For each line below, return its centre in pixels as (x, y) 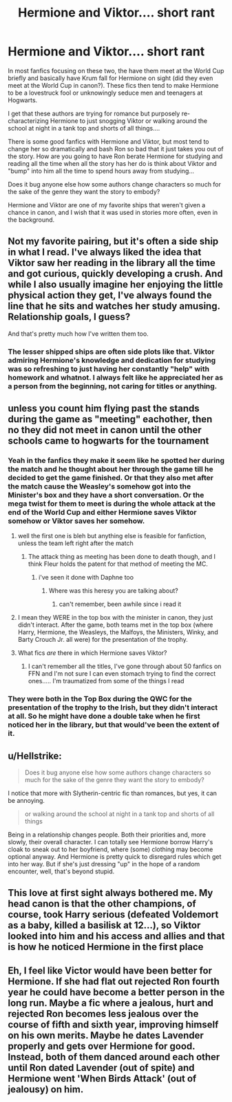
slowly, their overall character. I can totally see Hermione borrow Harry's (110, 842)
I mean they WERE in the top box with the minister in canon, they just (115, 618)
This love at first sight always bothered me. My (110, 893)
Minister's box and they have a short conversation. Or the (106, 495)
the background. (31, 220)
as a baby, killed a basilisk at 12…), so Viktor (104, 925)
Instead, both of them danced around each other (114, 1057)
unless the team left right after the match (75, 543)
